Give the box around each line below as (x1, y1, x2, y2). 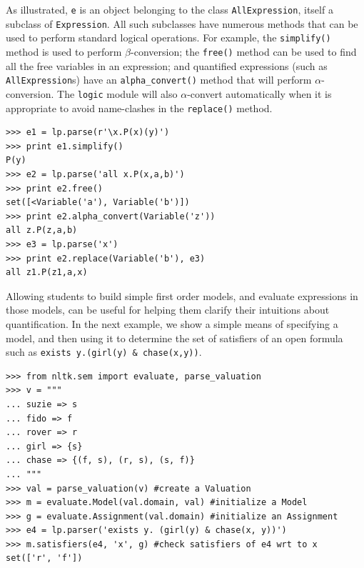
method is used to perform (6, 44, 122, 59)
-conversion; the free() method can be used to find (131, 44, 357, 59)
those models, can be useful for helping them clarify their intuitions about (6, 302, 330, 317)
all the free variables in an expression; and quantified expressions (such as (6, 58, 328, 73)
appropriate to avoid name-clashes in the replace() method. (6, 100, 273, 115)
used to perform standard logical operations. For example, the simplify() (6, 30, 331, 45)
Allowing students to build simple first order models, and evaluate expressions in (6, 288, 358, 303)
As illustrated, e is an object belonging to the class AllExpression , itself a (6, 2, 333, 16)
